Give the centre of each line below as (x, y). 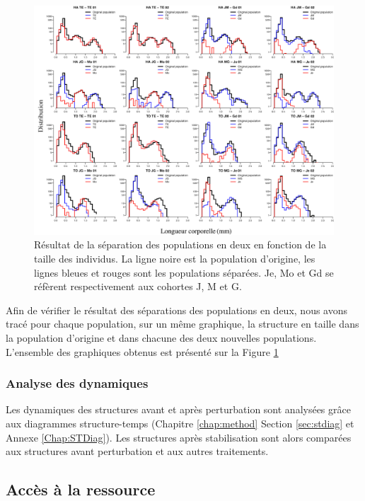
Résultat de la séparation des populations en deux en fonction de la (180, 244)
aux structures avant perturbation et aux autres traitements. (137, 451)
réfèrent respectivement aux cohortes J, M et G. (138, 286)
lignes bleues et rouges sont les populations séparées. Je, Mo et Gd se (184, 272)
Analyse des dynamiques (77, 383)
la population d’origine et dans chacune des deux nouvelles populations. (161, 337)
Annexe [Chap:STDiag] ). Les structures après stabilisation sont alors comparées (179, 437)
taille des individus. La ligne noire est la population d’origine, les (175, 258)
